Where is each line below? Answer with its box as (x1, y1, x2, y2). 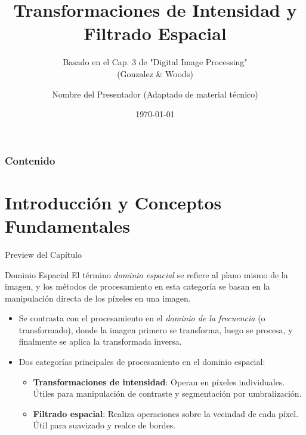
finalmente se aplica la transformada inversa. (18, 335, 182, 348)
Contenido (5, 153, 55, 168)
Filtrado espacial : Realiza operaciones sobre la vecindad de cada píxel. (33, 407, 299, 419)
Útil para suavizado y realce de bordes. (33, 419, 176, 431)
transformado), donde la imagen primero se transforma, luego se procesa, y (18, 323, 293, 336)
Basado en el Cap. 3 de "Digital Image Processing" (63, 56, 248, 68)
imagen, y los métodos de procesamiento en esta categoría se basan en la (5, 280, 270, 293)
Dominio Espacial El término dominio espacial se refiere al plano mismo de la (5, 268, 288, 281)
